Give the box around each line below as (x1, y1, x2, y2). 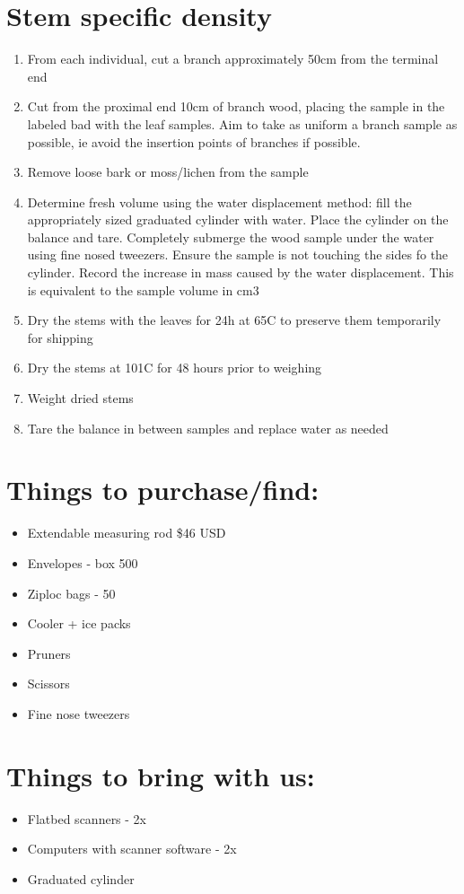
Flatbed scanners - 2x (27, 809, 147, 828)
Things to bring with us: (6, 757, 315, 793)
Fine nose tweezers (27, 704, 130, 723)
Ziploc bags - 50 (27, 583, 116, 602)
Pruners (27, 644, 71, 662)
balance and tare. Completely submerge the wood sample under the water (27, 227, 434, 246)
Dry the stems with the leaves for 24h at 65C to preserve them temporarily (27, 311, 442, 329)
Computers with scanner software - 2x (27, 839, 237, 858)
